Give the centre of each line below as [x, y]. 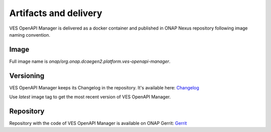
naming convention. [30, 35]
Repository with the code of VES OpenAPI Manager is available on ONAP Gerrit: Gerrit [98, 123]
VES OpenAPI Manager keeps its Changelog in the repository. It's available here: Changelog [104, 87]
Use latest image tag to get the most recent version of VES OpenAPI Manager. [90, 97]
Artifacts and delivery [56, 13]
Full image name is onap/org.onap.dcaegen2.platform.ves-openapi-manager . [90, 61]
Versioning [27, 76]
